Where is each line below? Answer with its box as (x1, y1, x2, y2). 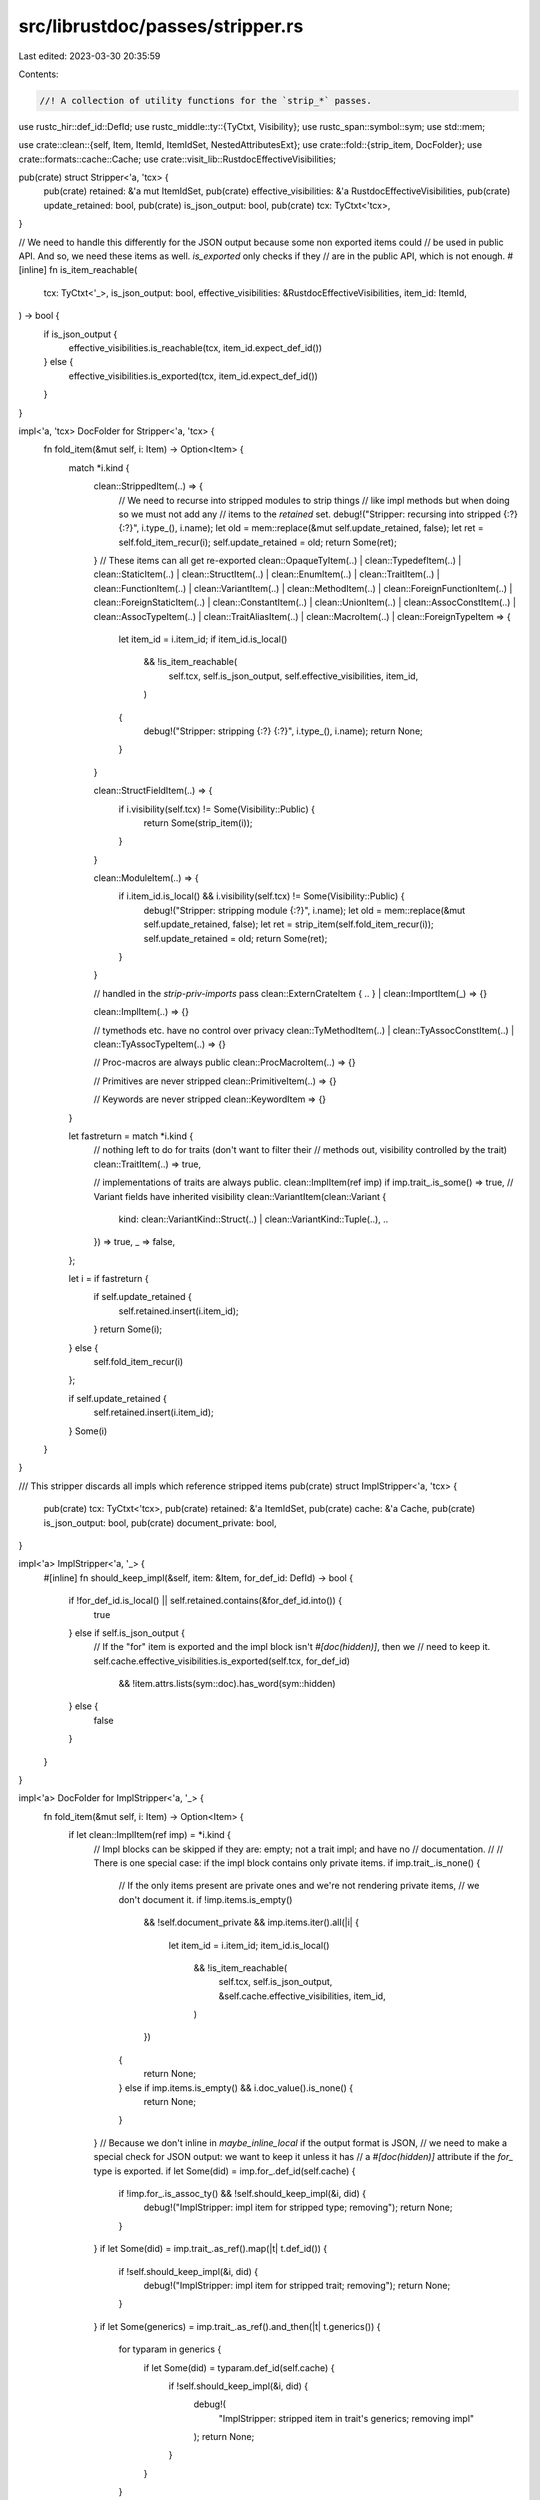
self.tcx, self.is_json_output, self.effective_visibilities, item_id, (168, 670, 419, 682)
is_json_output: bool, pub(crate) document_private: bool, (43, 1516, 277, 1529)
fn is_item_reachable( (48, 264, 138, 276)
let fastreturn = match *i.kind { (68, 1130, 194, 1142)
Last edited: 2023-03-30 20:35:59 (18, 50, 161, 62)
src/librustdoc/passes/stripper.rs (18, 15, 304, 37)
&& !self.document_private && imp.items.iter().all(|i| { (143, 1916, 360, 1929)
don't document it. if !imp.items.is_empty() (118, 1893, 293, 1905)
